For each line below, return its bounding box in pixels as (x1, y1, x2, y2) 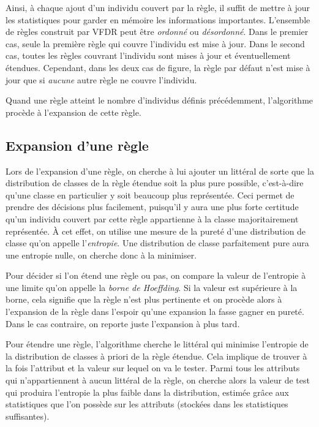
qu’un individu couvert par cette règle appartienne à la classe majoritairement (6, 212, 299, 225)
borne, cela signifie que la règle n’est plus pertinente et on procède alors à (6, 293, 282, 306)
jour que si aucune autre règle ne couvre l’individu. (6, 73, 197, 86)
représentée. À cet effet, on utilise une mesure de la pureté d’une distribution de (6, 224, 306, 237)
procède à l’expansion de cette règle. (6, 105, 141, 118)
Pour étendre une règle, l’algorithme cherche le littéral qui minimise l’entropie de (6, 338, 309, 350)
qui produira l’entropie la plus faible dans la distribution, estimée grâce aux (6, 385, 289, 398)
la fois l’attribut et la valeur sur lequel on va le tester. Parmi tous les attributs (6, 361, 300, 374)
